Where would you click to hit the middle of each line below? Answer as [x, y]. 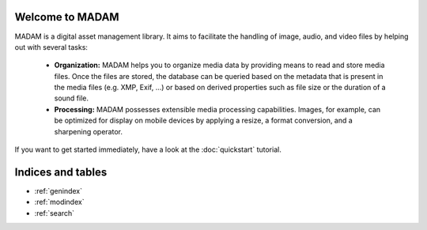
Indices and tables [61, 172]
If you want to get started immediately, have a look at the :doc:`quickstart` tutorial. [148, 149]
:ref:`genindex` [59, 190]
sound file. [72, 98]
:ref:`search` [55, 213]
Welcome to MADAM [67, 17]
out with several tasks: [51, 47]
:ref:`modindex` [59, 202]
